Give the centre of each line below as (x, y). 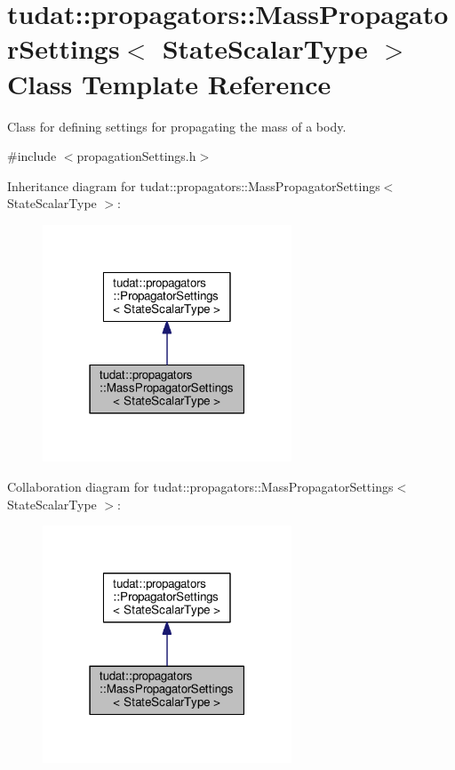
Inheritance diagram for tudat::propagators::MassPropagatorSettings (194, 185)
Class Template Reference (169, 83)
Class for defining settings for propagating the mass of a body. (177, 126)
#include (32, 156)
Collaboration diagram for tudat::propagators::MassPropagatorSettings (200, 487)
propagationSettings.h (136, 156)
